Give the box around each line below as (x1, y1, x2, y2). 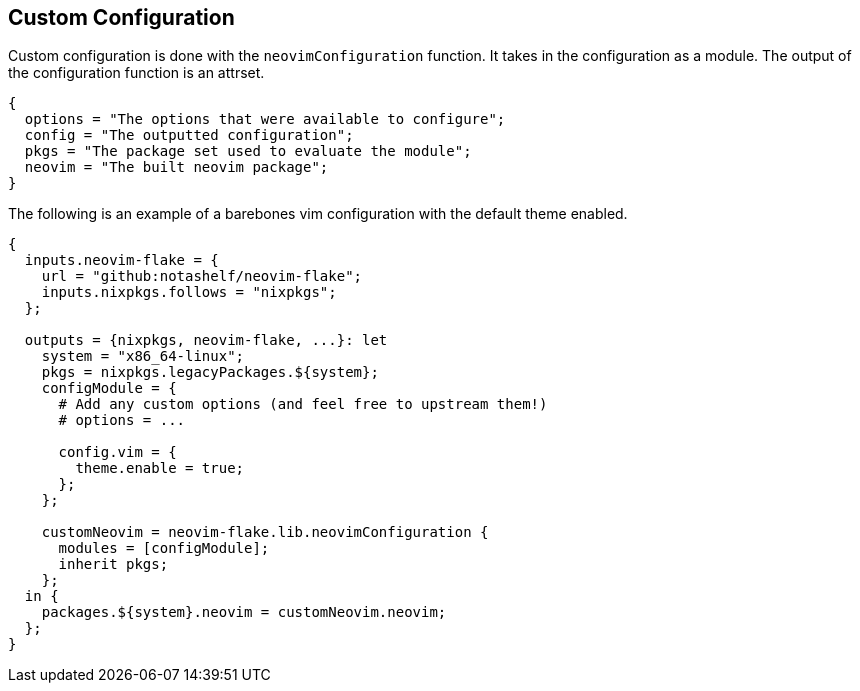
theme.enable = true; (75, 460, 245, 477)
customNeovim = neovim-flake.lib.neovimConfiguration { (41, 524, 489, 541)
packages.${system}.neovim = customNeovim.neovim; (41, 604, 447, 621)
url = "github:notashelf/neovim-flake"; (41, 268, 363, 285)
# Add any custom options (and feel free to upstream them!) (58, 396, 548, 413)
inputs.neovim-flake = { (24, 252, 219, 269)
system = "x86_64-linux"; (41, 348, 245, 365)
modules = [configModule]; (58, 540, 270, 557)
